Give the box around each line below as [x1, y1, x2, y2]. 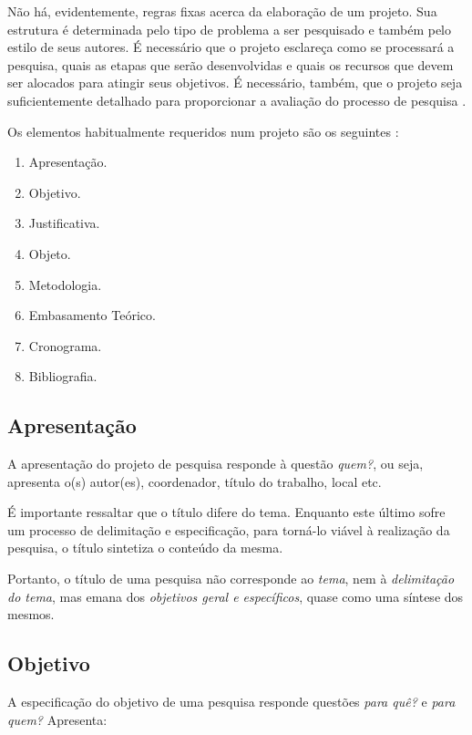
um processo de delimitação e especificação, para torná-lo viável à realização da [7, 520, 450, 539]
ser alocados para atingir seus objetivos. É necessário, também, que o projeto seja [7, 73, 463, 92]
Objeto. [28, 243, 71, 263]
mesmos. [7, 605, 55, 624]
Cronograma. [28, 336, 102, 355]
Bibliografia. [28, 367, 97, 386]
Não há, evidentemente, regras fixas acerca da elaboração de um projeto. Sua [7, 2, 437, 20]
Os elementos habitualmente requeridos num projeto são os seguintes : [7, 121, 399, 140]
